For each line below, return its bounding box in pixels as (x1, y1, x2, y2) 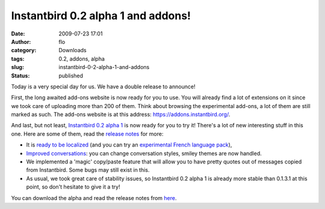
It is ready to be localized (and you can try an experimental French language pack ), (26, 141, 232, 148)
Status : (11, 72, 30, 79)
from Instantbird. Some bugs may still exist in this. (26, 166, 150, 174)
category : (11, 47, 37, 54)
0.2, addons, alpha (58, 55, 105, 62)
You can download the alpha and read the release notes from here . (11, 194, 177, 201)
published (58, 72, 84, 79)
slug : (11, 64, 24, 71)
